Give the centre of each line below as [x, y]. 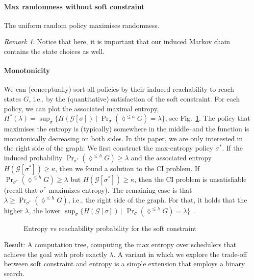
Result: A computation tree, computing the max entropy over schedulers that [120, 244]
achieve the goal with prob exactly [56, 254]
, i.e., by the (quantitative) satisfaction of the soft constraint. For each [134, 98]
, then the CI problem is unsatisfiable [190, 179]
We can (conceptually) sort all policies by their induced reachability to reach [119, 89]
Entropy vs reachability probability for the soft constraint [110, 228]
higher [13, 210]
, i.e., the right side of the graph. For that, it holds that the [157, 199]
